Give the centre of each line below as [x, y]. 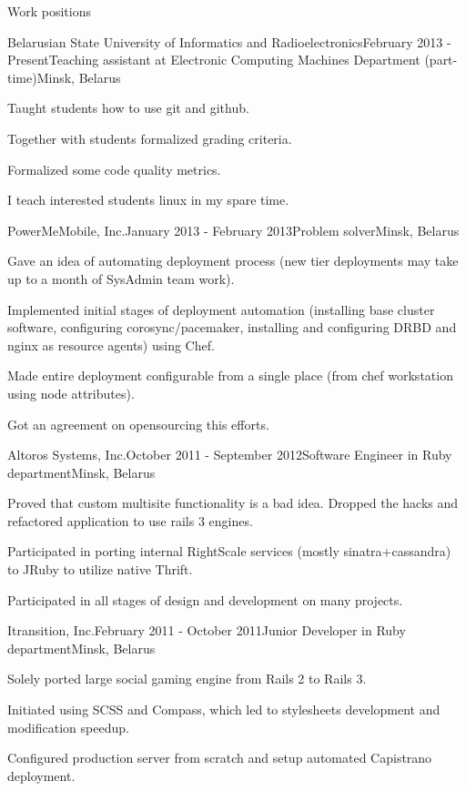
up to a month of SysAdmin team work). [121, 278]
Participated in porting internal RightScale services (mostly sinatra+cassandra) [229, 551]
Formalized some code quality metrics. [114, 169]
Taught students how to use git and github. [128, 108]
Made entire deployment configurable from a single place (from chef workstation [230, 375]
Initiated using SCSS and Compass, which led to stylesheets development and [224, 710]
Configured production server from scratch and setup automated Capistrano [220, 758]
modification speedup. [68, 727]
